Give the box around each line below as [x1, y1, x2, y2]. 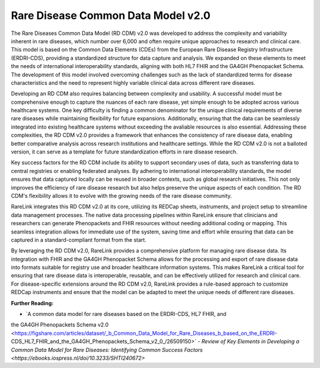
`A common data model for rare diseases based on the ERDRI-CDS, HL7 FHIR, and [25, 311, 226, 318]
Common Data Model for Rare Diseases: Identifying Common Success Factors [11, 346, 203, 353]
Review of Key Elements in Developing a [201, 338, 299, 345]
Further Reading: [11, 299, 54, 306]
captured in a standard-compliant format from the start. [11, 236, 146, 243]
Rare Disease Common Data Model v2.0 [11, 9, 210, 22]
